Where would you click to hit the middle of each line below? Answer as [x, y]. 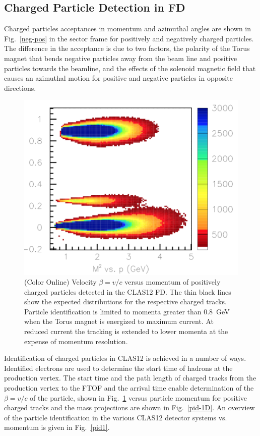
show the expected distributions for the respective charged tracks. [125, 302]
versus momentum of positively [173, 282]
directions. [20, 88]
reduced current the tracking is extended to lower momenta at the [126, 331]
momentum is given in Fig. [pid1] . [57, 427]
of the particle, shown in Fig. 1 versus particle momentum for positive [138, 397]
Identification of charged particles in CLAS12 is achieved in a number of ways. [125, 358]
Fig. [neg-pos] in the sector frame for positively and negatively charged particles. [129, 38]
